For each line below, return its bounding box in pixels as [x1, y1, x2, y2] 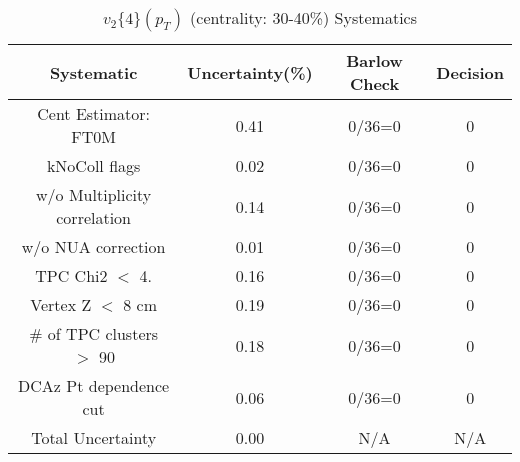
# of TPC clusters [29, 322, 159, 345]
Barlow [346, 49, 403, 72]
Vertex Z [30, 293, 92, 316]
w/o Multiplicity [36, 183, 152, 206]
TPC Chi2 [35, 264, 108, 287]
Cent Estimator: [37, 102, 151, 125]
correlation [56, 206, 132, 229]
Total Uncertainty [31, 426, 157, 449]
